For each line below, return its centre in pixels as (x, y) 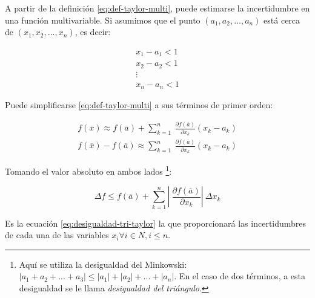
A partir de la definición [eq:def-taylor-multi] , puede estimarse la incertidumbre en (157, 8)
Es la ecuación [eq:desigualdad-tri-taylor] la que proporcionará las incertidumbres (156, 223)
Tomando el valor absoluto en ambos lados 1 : (88, 170)
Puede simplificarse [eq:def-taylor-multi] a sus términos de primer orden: (139, 105)
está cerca (282, 20)
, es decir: (93, 32)
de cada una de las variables (57, 235)
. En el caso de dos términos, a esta (240, 276)
